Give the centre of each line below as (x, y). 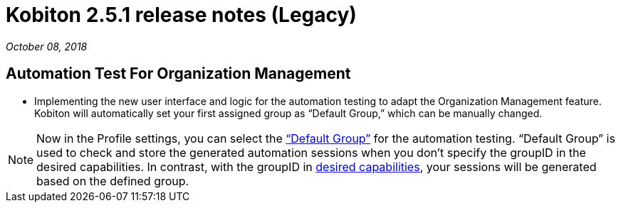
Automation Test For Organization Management (178, 74)
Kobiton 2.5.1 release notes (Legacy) (181, 15)
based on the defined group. (113, 181)
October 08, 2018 (47, 46)
